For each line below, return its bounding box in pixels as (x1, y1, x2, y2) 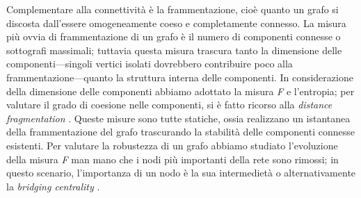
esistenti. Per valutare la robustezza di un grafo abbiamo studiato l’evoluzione (6, 138, 338, 152)
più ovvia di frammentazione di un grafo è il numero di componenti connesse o (6, 29, 341, 44)
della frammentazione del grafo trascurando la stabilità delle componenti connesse (6, 124, 355, 139)
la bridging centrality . (6, 179, 100, 193)
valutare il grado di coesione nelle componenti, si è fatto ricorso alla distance (6, 97, 332, 112)
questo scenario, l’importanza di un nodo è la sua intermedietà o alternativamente (6, 165, 356, 180)
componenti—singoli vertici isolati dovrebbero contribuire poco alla (6, 56, 293, 71)
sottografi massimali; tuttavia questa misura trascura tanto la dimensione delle (6, 42, 342, 57)
